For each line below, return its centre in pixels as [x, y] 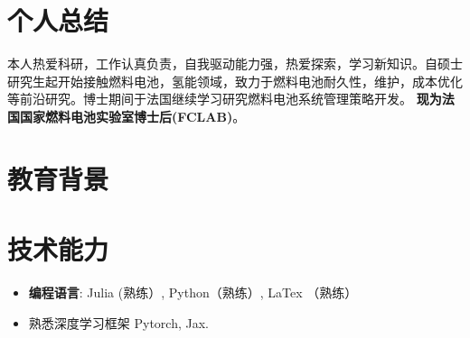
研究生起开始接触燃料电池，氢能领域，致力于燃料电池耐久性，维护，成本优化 [235, 81]
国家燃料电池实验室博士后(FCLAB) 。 [132, 116]
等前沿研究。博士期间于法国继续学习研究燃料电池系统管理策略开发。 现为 [225, 99]
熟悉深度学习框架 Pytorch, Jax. [118, 322]
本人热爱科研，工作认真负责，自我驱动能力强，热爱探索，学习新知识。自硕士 [235, 64]
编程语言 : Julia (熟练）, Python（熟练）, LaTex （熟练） [193, 292]
